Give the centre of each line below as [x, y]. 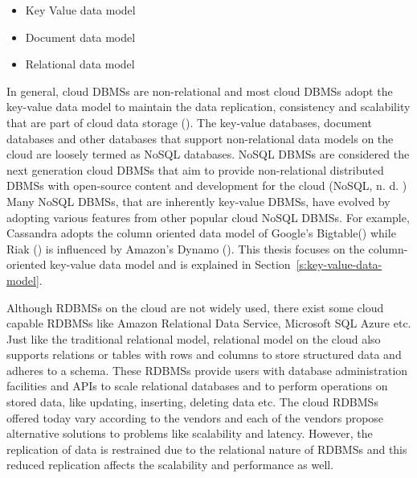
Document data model [80, 37]
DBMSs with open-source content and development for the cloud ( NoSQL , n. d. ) [207, 185]
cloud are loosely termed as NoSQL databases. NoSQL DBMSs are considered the [208, 154]
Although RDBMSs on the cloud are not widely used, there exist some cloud [195, 307]
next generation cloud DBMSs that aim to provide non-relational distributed [195, 169]
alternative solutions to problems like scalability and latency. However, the [190, 433]
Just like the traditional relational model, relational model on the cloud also [194, 338]
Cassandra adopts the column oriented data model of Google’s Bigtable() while [201, 233]
